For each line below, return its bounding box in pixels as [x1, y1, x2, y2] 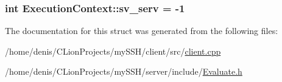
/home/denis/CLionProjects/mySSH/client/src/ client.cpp [5, 44, 221, 57]
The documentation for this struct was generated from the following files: [5, 24, 278, 37]
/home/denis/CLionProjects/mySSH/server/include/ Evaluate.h [5, 65, 242, 78]
